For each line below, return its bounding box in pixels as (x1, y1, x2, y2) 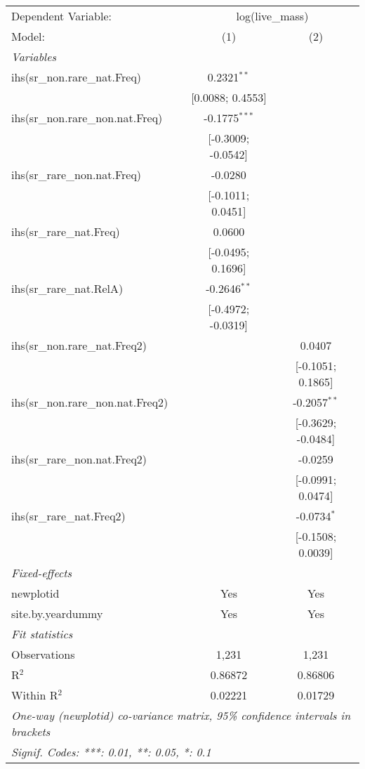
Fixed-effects (11, 565, 72, 581)
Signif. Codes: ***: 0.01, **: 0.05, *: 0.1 (11, 744, 211, 760)
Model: (11, 28, 46, 44)
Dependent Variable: (11, 8, 112, 24)
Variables (11, 48, 57, 65)
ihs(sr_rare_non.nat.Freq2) (11, 451, 147, 467)
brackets (11, 723, 51, 740)
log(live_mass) (236, 8, 309, 24)
